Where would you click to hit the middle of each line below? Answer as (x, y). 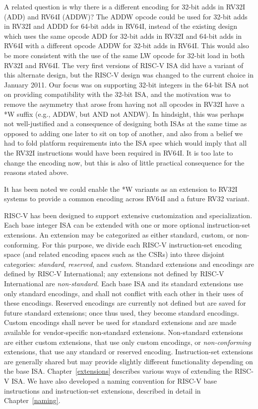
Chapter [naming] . (32, 400)
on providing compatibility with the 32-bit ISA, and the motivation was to (117, 94)
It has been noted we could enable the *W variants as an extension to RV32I (121, 189)
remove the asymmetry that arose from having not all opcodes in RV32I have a (124, 104)
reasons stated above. (36, 172)
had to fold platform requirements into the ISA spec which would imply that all (126, 143)
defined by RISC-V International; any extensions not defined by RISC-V (114, 274)
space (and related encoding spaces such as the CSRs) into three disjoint (114, 254)
